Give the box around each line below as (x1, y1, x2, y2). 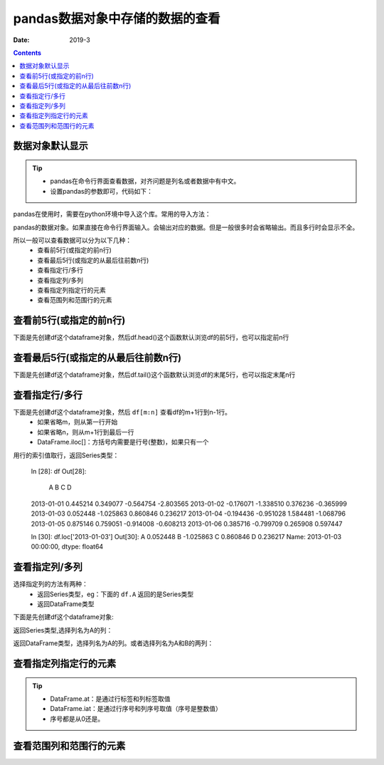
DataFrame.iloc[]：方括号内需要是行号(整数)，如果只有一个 (37, 438, 209, 447)
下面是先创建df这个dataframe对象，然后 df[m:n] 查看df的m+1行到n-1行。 (13, 408, 231, 417)
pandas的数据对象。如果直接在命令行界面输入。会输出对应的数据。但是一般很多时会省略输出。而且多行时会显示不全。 (13, 223, 359, 231)
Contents (13, 48, 42, 57)
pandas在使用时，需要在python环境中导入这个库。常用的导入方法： (13, 210, 211, 219)
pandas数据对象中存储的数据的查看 (13, 11, 220, 26)
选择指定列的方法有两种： (13, 580, 88, 588)
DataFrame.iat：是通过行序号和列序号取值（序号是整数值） (50, 704, 222, 713)
